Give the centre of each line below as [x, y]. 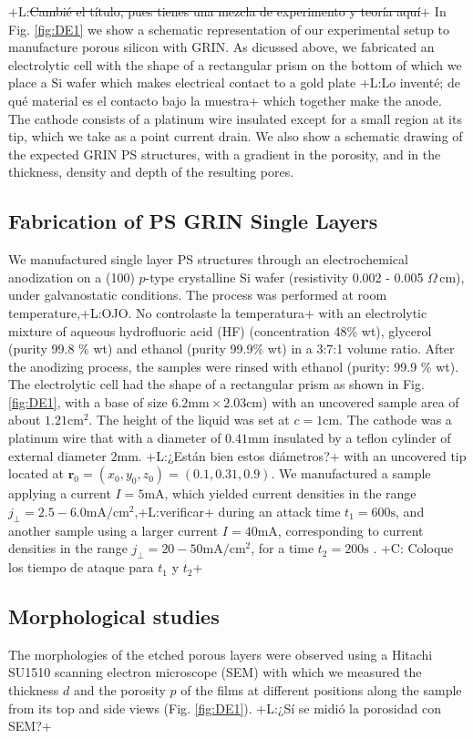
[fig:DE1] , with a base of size [88, 401]
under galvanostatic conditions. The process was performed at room [198, 295]
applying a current [60, 493]
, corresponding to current [350, 530]
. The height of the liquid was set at [189, 420]
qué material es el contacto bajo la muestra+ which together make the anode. [225, 100]
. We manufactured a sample [351, 473]
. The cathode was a [396, 420]
